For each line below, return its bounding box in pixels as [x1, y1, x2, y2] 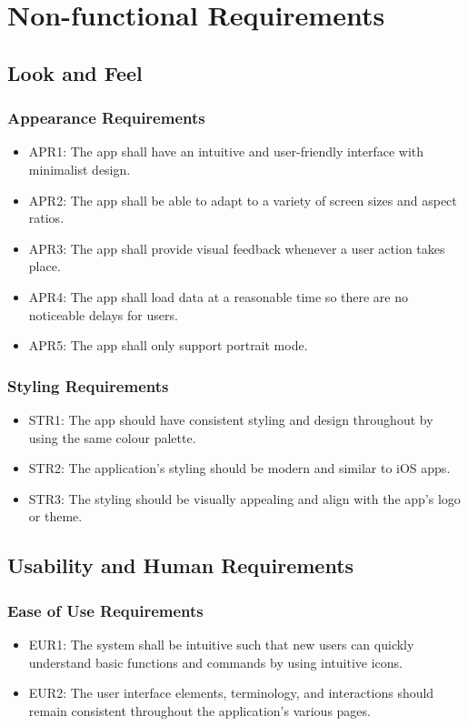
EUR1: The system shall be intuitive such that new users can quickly [28, 634, 414, 653]
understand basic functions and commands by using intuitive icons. [28, 652, 403, 671]
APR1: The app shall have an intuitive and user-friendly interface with [28, 142, 424, 161]
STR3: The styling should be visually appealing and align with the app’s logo [28, 489, 461, 508]
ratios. [28, 208, 65, 227]
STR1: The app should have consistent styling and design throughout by [28, 409, 433, 429]
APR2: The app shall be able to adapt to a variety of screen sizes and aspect [28, 190, 457, 209]
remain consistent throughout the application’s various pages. [28, 701, 371, 720]
